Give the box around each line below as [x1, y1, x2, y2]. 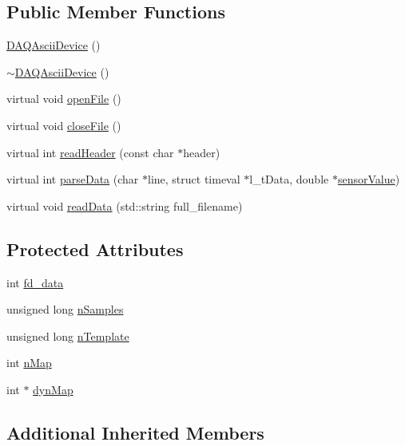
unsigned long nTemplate [6, 327, 129, 344]
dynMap [33, 381, 73, 397]
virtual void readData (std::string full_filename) [6, 197, 243, 214]
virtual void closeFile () [6, 116, 121, 133]
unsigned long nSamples [6, 301, 124, 318]
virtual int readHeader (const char [6, 144, 174, 160]
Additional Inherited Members [6, 420, 264, 444]
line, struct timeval [147, 171, 240, 187]
